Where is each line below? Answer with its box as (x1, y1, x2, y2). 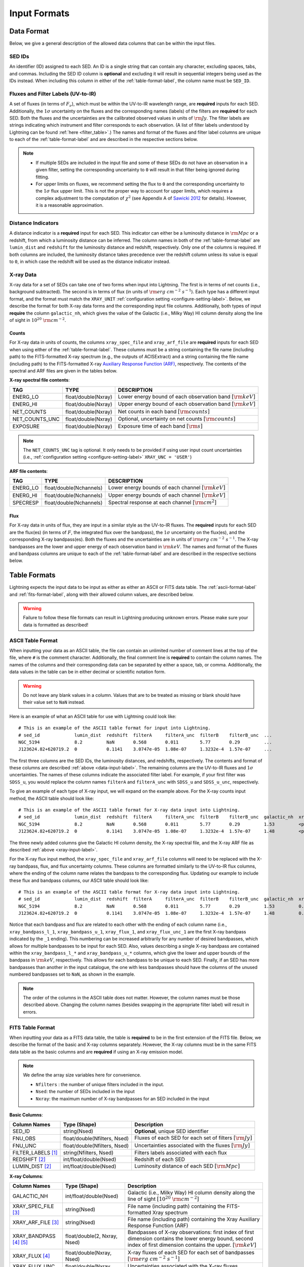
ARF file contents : (9, 468, 48, 474)
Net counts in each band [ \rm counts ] (118, 408, 210, 415)
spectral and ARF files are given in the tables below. (9, 367, 118, 374)
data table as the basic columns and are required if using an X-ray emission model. (9, 1049, 183, 1055)
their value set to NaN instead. (23, 699, 86, 705)
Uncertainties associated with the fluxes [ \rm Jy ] (134, 1142, 250, 1149)
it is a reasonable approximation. (35, 202, 104, 208)
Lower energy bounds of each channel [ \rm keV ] (108, 484, 225, 491)
